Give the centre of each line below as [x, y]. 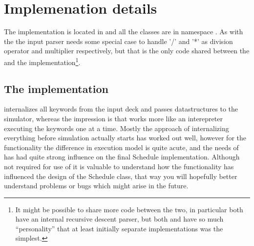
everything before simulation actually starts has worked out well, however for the [125, 138]
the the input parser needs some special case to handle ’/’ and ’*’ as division [118, 41]
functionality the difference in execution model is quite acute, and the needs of [121, 147]
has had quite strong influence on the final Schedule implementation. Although [122, 157]
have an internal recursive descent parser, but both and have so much [119, 219]
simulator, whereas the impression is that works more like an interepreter [113, 118]
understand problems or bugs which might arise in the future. [96, 186]
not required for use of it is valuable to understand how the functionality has [119, 166]
